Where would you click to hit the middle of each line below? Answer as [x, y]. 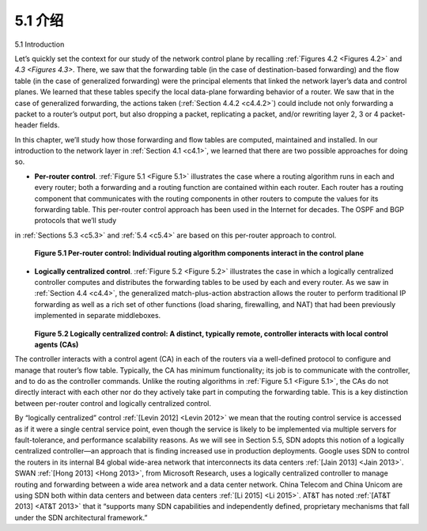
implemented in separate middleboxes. [98, 316]
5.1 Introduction [40, 44]
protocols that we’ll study [76, 221]
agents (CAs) [57, 344]
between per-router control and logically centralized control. [113, 403]
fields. [50, 125]
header [26, 125]
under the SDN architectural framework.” [81, 518]
